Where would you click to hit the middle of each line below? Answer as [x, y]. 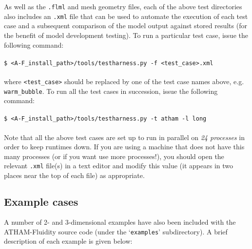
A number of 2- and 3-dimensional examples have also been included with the [120, 222]
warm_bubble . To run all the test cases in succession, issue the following [111, 91]
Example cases [41, 202]
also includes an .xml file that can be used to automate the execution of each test [126, 16]
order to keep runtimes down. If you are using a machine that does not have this [124, 147]
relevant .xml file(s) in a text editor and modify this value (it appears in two [118, 166]
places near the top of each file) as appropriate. [74, 175]
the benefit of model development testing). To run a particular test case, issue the [126, 35]
